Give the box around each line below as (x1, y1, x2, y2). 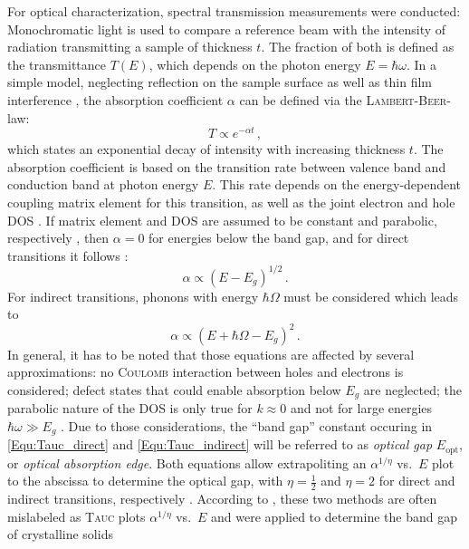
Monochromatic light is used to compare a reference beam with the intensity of (7, 19, 446, 38)
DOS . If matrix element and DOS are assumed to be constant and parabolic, (7, 210, 437, 229)
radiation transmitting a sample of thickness (7, 37, 253, 56)
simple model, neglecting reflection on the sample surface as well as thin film (7, 72, 433, 91)
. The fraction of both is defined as (261, 37, 455, 56)
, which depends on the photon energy (148, 54, 361, 73)
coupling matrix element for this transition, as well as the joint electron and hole (7, 193, 455, 212)
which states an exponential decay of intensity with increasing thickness (7, 140, 406, 159)
